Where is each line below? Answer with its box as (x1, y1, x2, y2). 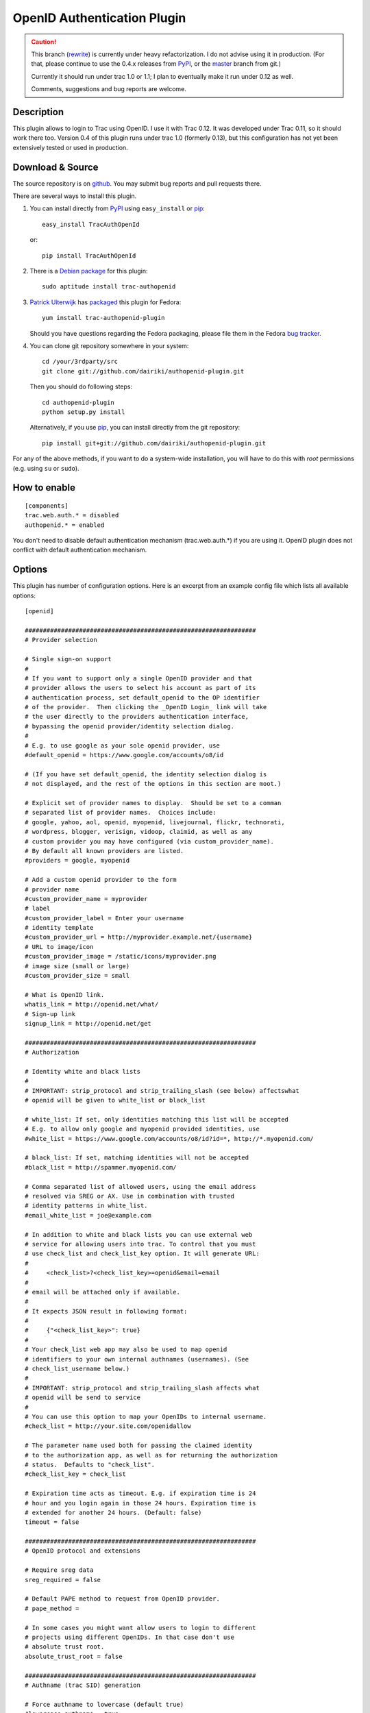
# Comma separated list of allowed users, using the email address (25, 1183, 256, 1190)
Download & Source (12, 161, 99, 173)
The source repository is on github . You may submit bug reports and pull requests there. (12, 179, 262, 188)
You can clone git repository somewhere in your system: (29, 342, 189, 349)
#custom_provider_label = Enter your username (25, 914, 184, 922)
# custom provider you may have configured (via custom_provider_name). (25, 837, 274, 846)
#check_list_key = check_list (25, 1470, 127, 1478)
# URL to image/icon (25, 943, 94, 950)
